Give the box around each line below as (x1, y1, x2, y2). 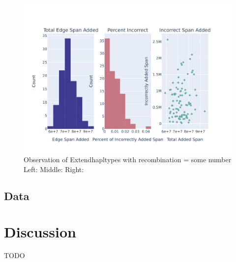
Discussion (4, 222, 76, 242)
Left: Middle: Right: (24, 164, 84, 174)
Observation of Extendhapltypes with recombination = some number (24, 154, 232, 165)
